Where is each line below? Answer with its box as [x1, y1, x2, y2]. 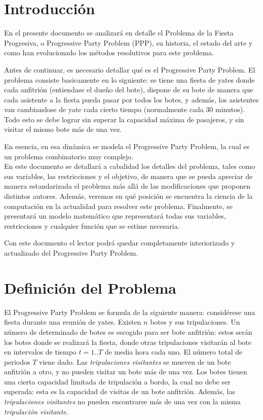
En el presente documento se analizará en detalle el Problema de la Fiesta [4, 27, 234, 38]
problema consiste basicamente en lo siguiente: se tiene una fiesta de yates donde [4, 74, 255, 85]
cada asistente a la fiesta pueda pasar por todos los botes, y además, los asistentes [4, 94, 259, 104]
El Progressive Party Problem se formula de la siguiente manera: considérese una [4, 306, 255, 317]
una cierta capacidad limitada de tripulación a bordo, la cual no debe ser [4, 376, 231, 387]
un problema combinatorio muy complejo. [4, 151, 134, 161]
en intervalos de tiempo [4, 346, 77, 357]
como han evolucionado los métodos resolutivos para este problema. [4, 47, 214, 58]
